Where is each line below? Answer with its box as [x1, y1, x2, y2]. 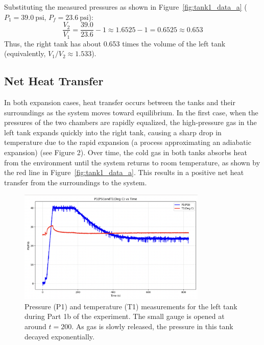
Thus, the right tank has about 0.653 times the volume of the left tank [4, 38, 226, 48]
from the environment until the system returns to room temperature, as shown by [4, 157, 260, 167]
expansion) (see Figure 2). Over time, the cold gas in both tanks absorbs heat [4, 147, 247, 158]
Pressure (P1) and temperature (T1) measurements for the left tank [25, 301, 237, 311]
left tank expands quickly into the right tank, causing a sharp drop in [4, 127, 222, 137]
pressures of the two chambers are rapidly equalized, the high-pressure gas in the [4, 117, 257, 128]
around [25, 321, 46, 331]
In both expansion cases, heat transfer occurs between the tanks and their [4, 97, 235, 108]
